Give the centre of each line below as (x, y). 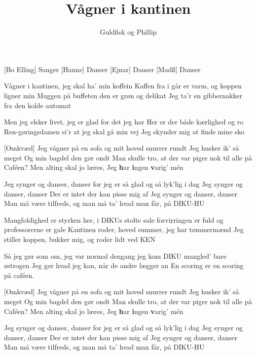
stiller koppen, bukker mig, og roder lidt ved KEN (80, 239)
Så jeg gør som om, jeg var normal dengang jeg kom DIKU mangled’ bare (115, 256)
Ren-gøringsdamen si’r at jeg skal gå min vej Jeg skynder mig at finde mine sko (124, 131)
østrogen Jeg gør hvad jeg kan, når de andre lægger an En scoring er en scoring (124, 265)
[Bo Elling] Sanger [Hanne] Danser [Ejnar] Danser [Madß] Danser (102, 69)
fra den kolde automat (37, 105)
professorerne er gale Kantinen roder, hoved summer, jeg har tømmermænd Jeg (124, 229)
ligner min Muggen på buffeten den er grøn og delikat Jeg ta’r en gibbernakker (123, 95)
